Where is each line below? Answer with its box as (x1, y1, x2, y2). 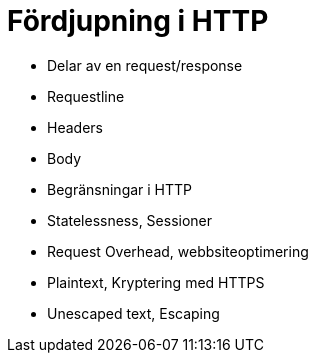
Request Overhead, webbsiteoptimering (47, 242, 309, 260)
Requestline (47, 87, 125, 105)
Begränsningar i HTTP (47, 180, 193, 198)
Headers (47, 118, 103, 136)
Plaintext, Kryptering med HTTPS (47, 273, 265, 291)
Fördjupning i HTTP (7, 4, 269, 38)
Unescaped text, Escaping (47, 304, 220, 322)
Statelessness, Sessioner (47, 211, 213, 229)
